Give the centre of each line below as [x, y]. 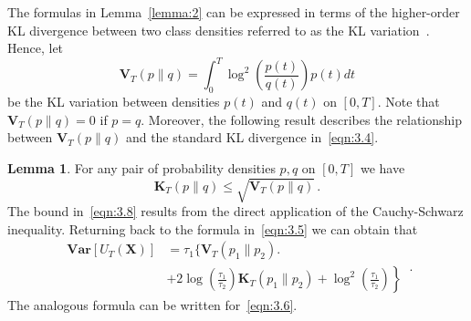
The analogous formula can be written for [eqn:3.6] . [152, 305]
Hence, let [36, 48]
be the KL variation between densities [114, 102]
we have [382, 167]
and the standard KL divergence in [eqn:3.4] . [252, 137]
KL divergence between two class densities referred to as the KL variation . [219, 30]
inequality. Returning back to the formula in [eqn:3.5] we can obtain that [213, 228]
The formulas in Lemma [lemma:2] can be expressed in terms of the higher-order [234, 12]
